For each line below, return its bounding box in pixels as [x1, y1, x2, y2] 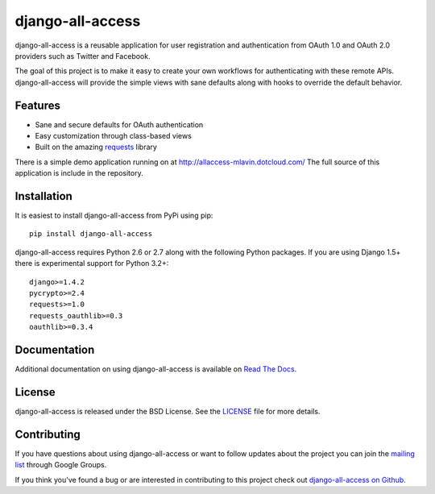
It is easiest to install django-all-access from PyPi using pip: [14, 210, 213, 221]
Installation [14, 189, 72, 203]
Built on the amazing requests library [35, 142, 157, 152]
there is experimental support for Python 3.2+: [14, 259, 169, 268]
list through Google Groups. [14, 460, 107, 470]
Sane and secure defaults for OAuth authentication [35, 119, 204, 129]
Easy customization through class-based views [35, 131, 193, 141]
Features [14, 98, 60, 112]
